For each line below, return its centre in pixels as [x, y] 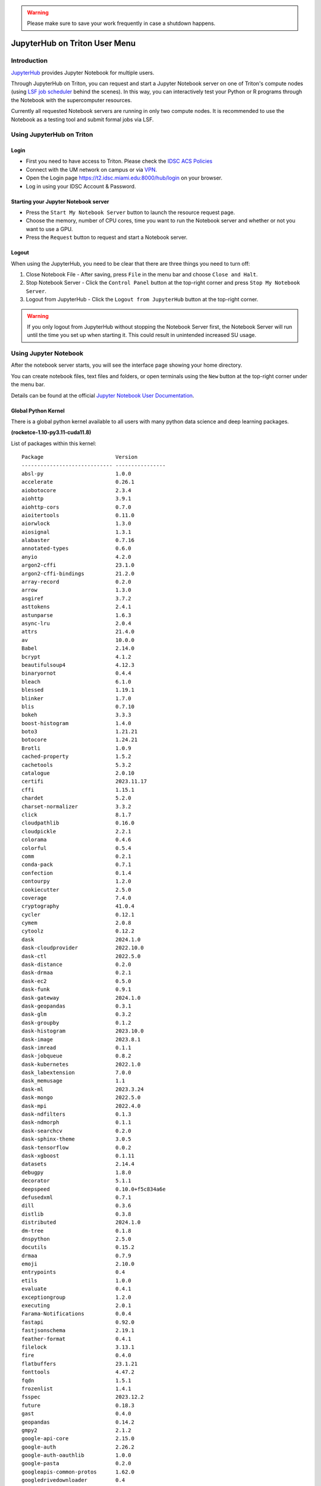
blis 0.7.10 [78, 706]
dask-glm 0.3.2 [77, 1014]
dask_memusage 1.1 [73, 1081]
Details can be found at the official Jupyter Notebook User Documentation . [103, 395]
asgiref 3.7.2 [77, 598]
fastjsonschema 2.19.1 [78, 1331]
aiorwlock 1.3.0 [77, 524]
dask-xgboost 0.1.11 [78, 1156]
